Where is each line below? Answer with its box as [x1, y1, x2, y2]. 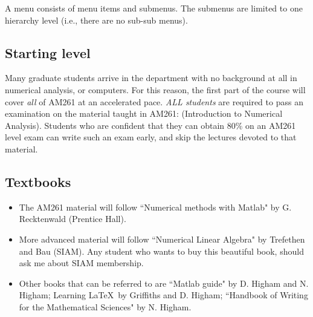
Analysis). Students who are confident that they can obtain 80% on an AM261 [5, 119, 296, 131]
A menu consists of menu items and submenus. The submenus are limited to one [5, 2, 303, 14]
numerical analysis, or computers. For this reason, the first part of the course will [5, 83, 306, 96]
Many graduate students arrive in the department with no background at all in [5, 71, 297, 84]
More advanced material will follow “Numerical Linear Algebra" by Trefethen [19, 232, 305, 245]
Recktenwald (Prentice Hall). [19, 212, 126, 225]
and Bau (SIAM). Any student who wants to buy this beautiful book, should [19, 244, 304, 257]
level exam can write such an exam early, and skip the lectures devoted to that [5, 131, 297, 143]
